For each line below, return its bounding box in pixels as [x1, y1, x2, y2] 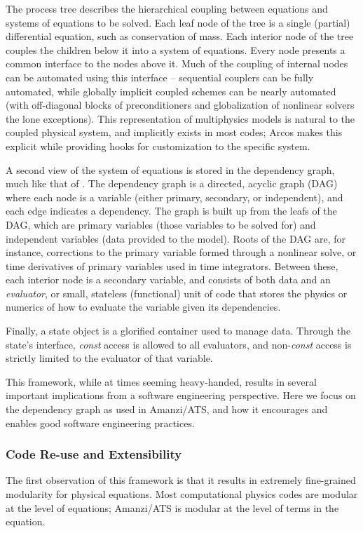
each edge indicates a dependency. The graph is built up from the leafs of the [6, 203, 337, 218]
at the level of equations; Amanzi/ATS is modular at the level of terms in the [6, 500, 339, 515]
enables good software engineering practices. [6, 415, 195, 430]
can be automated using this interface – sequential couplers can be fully [6, 69, 314, 84]
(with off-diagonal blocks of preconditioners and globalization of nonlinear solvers [6, 97, 355, 112]
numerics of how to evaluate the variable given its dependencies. [6, 299, 281, 314]
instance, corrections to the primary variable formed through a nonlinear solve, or [6, 245, 357, 259]
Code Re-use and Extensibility [6, 445, 182, 463]
